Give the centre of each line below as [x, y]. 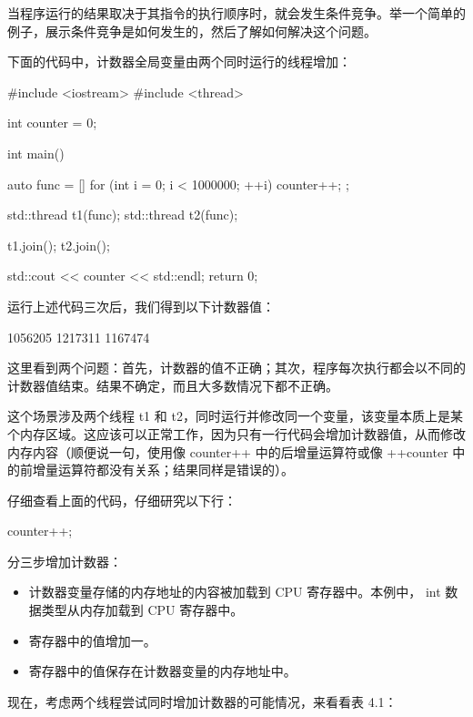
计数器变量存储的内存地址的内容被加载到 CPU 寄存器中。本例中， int [235, 592]
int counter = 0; [52, 123]
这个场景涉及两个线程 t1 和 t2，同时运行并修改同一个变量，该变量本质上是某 [235, 416]
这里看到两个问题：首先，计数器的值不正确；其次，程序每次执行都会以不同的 [236, 368]
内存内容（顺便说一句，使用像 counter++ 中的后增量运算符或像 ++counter [228, 451]
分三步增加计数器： [65, 561]
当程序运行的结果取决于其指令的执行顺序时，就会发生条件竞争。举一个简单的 [236, 13]
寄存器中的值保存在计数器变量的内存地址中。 [162, 671]
